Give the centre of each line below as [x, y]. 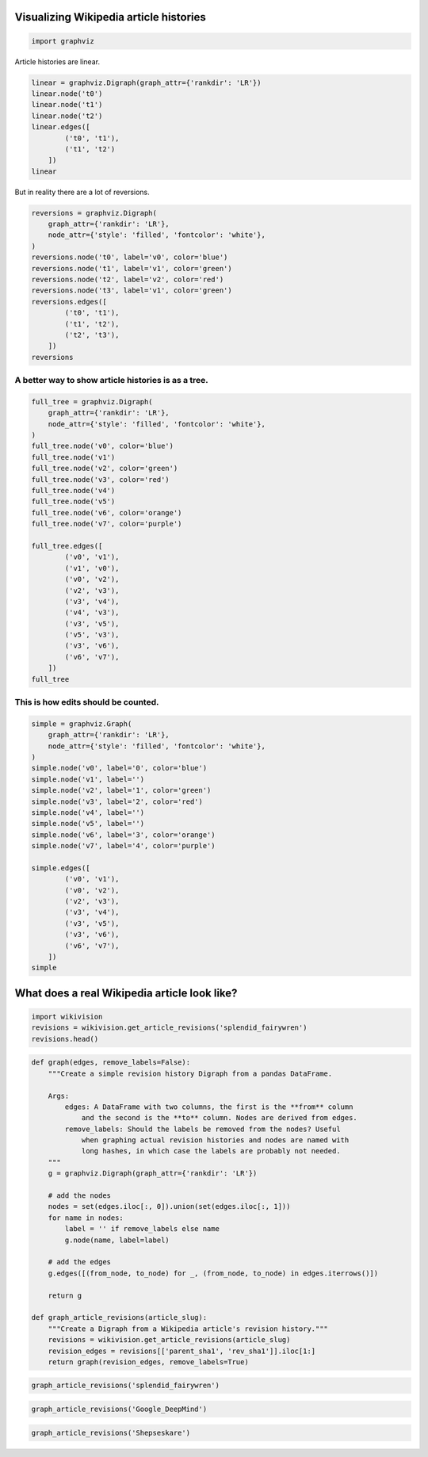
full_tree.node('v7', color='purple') [107, 524]
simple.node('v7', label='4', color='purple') [123, 846]
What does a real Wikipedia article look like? [126, 993]
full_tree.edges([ [67, 546]
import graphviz [63, 41]
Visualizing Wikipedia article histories [110, 17]
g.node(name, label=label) [117, 1240]
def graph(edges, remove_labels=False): [111, 1063]
